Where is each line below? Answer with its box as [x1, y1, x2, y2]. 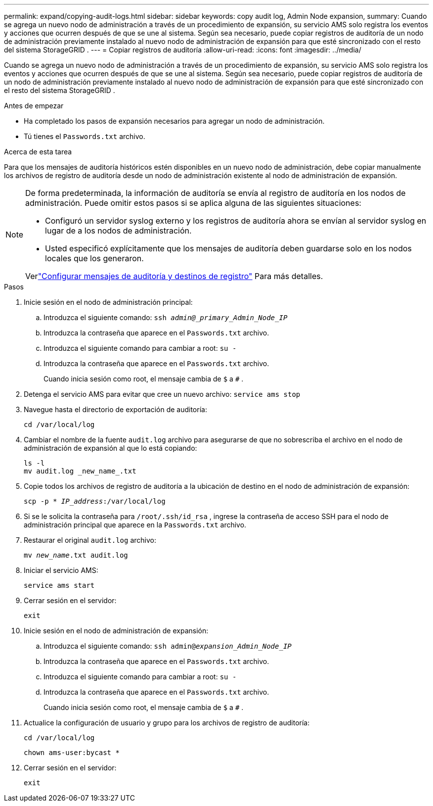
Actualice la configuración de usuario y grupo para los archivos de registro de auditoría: [24, 718, 310, 727]
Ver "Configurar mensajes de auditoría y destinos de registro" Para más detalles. [25, 271, 323, 281]
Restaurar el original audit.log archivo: [24, 536, 156, 544]
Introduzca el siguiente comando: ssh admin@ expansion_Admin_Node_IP [43, 642, 292, 650]
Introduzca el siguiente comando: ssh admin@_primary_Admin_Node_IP [43, 313, 288, 322]
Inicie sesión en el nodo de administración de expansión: [24, 626, 209, 635]
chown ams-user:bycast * [24, 749, 120, 757]
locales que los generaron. [45, 253, 144, 263]
